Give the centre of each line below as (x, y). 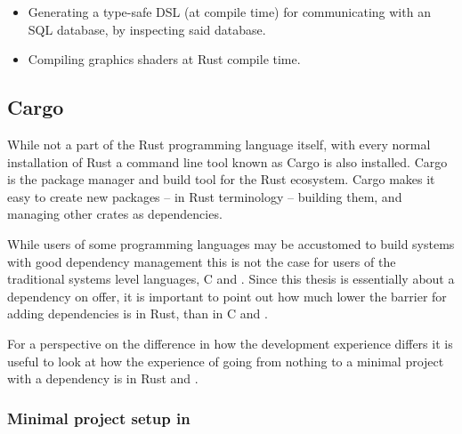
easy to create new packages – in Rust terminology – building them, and (205, 196)
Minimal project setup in (99, 418)
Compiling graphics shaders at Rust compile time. (164, 59)
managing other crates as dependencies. (115, 214)
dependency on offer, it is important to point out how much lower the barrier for (227, 296)
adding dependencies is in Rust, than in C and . (138, 313)
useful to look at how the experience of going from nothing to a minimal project (226, 361)
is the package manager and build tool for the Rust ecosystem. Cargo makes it (221, 179)
